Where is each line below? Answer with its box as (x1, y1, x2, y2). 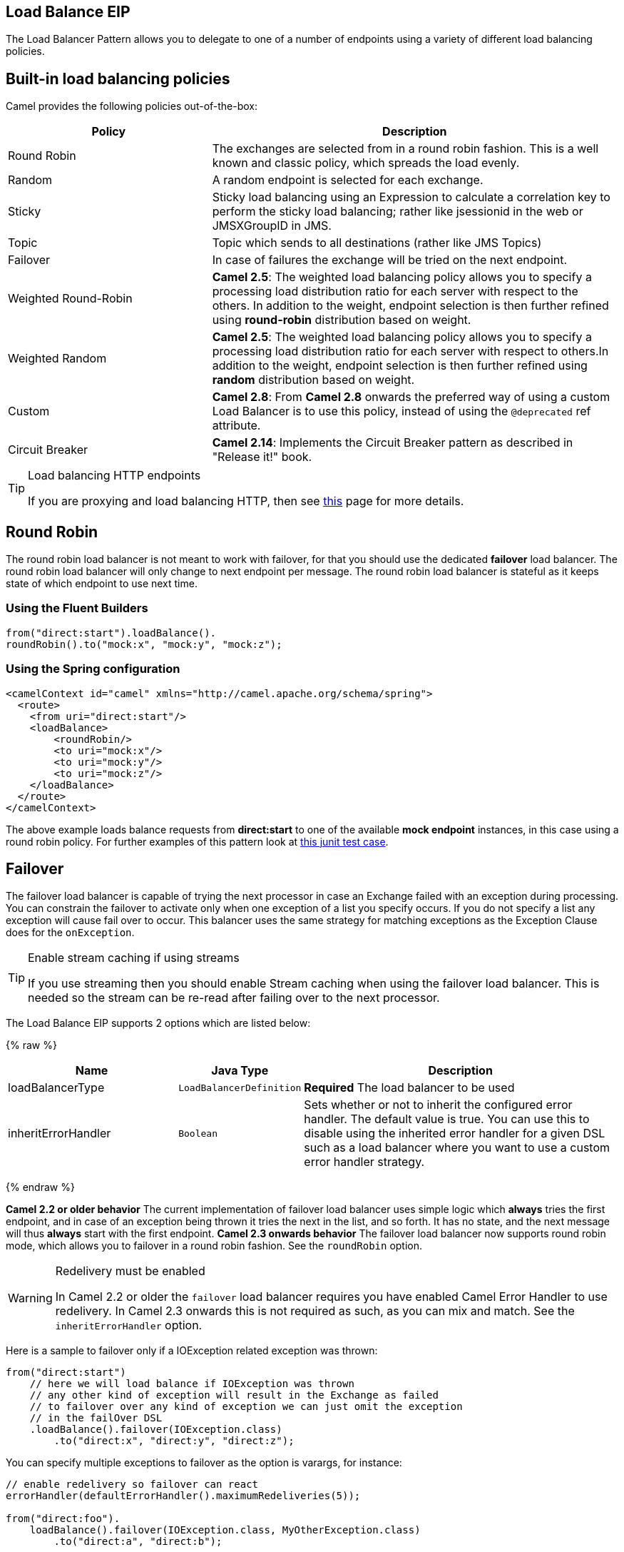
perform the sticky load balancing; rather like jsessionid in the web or (212, 204, 583, 219)
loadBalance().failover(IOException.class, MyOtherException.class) (29, 1524, 421, 1536)
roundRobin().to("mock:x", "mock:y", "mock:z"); (6, 638, 282, 650)
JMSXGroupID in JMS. (212, 218, 332, 233)
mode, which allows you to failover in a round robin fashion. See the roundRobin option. (6, 1239, 423, 1252)
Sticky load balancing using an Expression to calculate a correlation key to (212, 190, 610, 205)
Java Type (211, 1063, 269, 1078)
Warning (8, 1291, 53, 1306)
